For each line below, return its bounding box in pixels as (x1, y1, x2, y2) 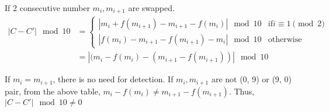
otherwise (268, 35, 302, 44)
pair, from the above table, (5, 85, 101, 97)
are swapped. (128, 2, 175, 13)
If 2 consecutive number (5, 2, 90, 13)
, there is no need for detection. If (53, 73, 174, 85)
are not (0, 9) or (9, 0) (211, 73, 292, 85)
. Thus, (228, 85, 255, 97)
